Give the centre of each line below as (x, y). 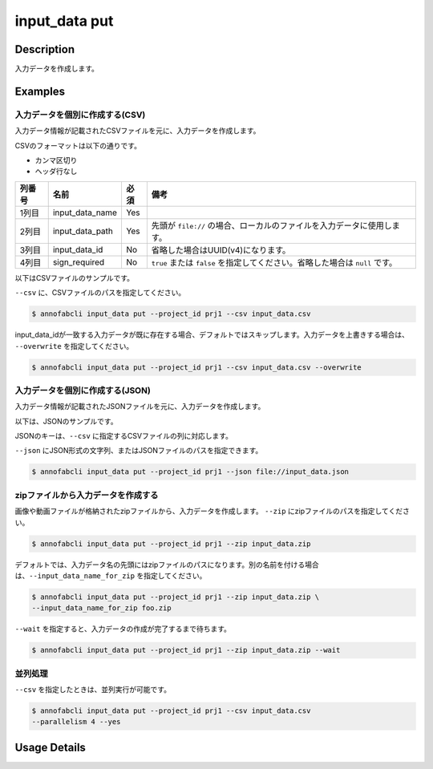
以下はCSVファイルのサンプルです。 (75, 277)
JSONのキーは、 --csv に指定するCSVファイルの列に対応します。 (123, 436)
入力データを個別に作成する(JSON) (83, 391)
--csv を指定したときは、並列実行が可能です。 (93, 689)
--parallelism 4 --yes (76, 722)
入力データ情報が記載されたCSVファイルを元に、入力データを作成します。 (138, 131)
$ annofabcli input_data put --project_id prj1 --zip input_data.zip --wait (186, 650)
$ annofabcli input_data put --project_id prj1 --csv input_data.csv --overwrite (197, 367)
